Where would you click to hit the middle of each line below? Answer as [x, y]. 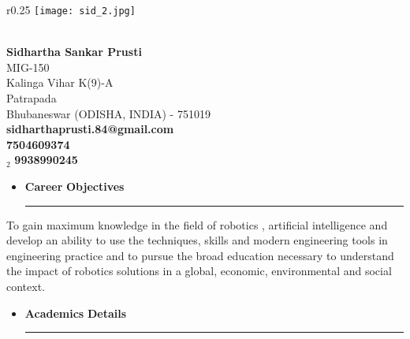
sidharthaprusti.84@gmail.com [90, 129]
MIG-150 [28, 67]
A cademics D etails [75, 313]
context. [26, 286]
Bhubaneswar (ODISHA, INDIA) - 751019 [108, 113]
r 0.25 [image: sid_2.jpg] [71, 9]
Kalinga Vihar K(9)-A [60, 82]
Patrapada [32, 98]
